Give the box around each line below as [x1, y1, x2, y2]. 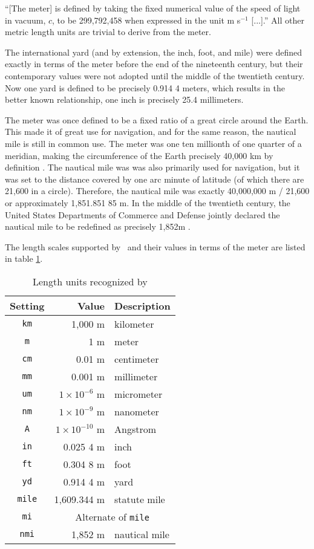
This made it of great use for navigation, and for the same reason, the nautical [5, 125, 296, 138]
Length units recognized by [32, 274, 148, 288]
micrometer [114, 386, 163, 401]
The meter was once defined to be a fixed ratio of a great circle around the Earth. [5, 113, 309, 126]
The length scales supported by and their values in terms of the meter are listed [5, 240, 306, 253]
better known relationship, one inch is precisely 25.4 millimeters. [5, 93, 244, 106]
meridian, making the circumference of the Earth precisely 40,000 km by [5, 149, 273, 161]
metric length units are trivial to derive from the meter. [5, 25, 211, 38]
